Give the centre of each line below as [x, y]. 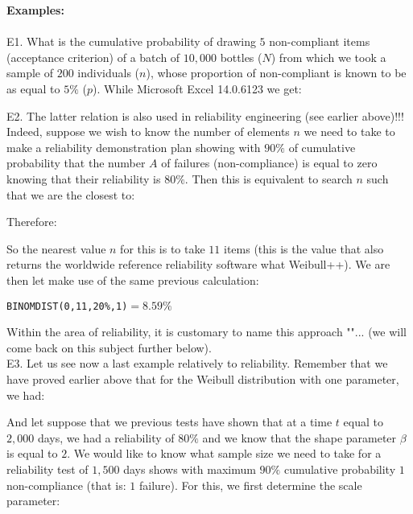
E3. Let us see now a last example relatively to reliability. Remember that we [197, 363]
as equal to [33, 88]
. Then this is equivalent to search [268, 178]
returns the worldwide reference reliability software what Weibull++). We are [198, 264]
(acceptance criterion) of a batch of [93, 57]
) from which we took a [328, 57]
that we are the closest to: [71, 194]
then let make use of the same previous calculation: [133, 280]
